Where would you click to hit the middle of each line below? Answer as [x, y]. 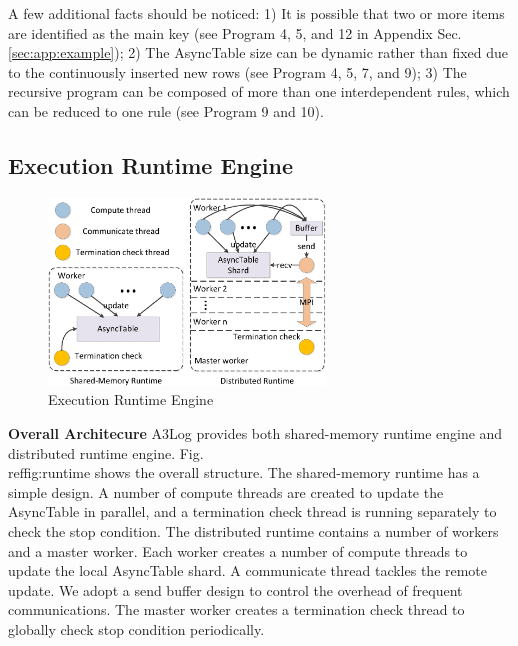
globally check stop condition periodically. [136, 628]
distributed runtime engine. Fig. [106, 452]
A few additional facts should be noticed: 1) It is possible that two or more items [256, 13]
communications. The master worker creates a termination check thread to [236, 609]
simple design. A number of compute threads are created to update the [226, 491]
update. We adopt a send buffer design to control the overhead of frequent [235, 589]
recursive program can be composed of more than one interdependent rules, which [259, 91]
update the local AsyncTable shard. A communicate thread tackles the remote [248, 570]
